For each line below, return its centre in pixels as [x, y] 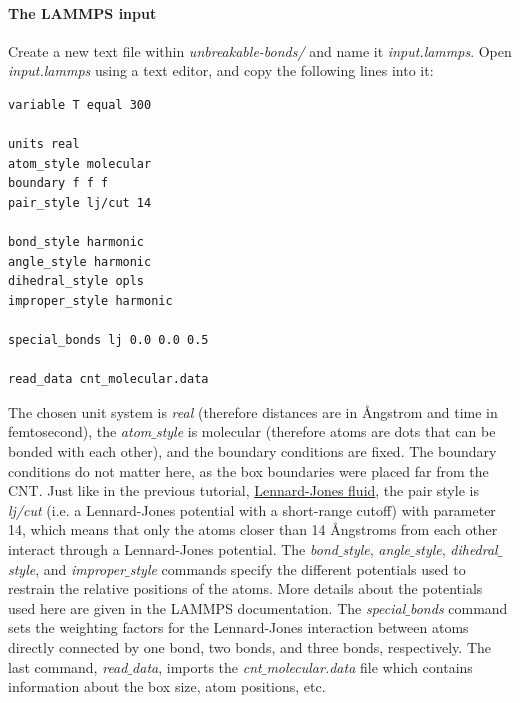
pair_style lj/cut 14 [80, 202]
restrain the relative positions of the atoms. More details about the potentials [245, 588]
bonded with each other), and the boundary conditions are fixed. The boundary [252, 451]
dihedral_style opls [76, 281]
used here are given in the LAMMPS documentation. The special [207, 607]
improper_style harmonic [90, 300]
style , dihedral [456, 549]
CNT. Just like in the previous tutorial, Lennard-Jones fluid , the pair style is [243, 490]
